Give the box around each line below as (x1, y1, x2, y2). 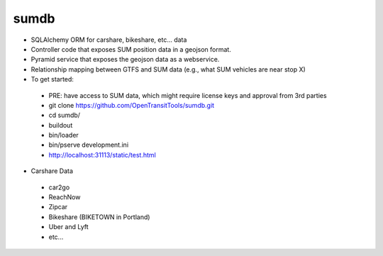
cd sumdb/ (48, 111, 81, 120)
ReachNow (48, 193, 81, 201)
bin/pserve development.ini (48, 140, 129, 149)
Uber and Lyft (48, 223, 89, 231)
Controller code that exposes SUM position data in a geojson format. (30, 45, 232, 53)
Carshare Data (30, 167, 74, 175)
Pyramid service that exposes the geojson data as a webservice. (30, 55, 220, 64)
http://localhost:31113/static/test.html (48, 150, 156, 159)
